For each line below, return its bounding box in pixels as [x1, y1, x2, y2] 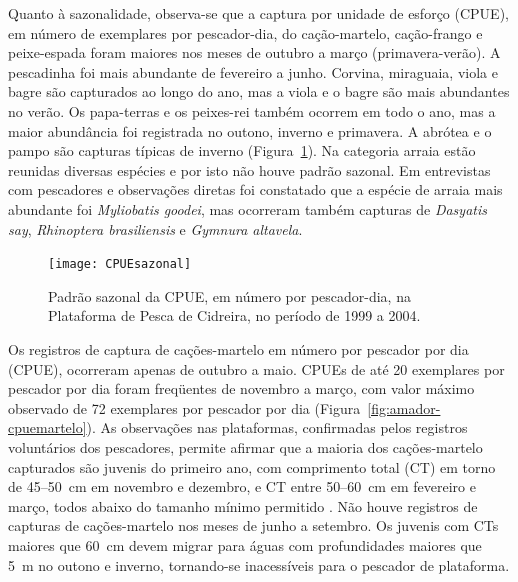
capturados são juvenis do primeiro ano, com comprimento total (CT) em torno [8, 456, 496, 477]
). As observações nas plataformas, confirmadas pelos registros [86, 417, 468, 438]
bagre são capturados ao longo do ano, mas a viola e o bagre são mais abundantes [8, 81, 510, 102]
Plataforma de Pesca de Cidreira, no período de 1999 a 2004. [48, 305, 421, 326]
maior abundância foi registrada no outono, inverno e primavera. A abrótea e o [8, 120, 492, 141]
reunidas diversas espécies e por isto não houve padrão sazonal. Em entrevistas [8, 159, 491, 180]
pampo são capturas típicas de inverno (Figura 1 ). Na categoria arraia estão [8, 140, 476, 161]
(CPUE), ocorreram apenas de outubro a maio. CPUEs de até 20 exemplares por [8, 358, 505, 379]
